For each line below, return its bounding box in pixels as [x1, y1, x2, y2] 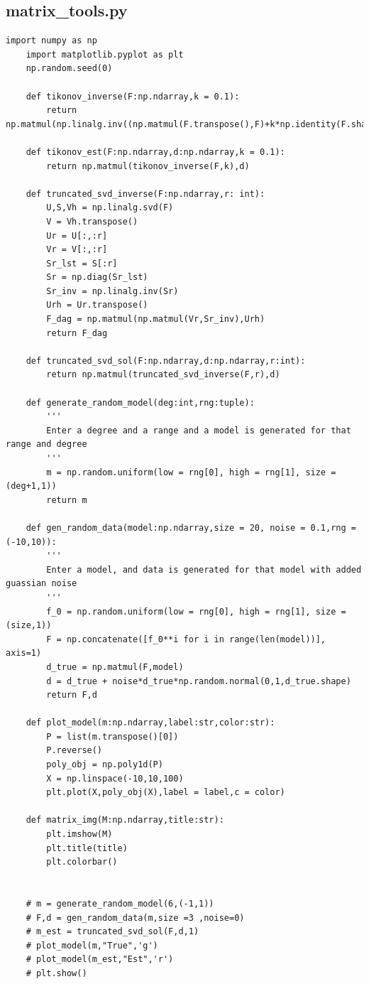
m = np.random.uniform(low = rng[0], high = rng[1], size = [46, 467, 336, 477]
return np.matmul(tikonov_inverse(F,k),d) [46, 161, 250, 171]
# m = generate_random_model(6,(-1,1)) [26, 899, 214, 909]
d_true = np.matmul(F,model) [46, 661, 184, 672]
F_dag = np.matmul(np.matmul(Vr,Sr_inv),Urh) [46, 314, 265, 325]
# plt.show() [26, 968, 87, 978]
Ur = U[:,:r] [46, 230, 108, 241]
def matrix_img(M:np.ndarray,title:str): [26, 815, 224, 826]
